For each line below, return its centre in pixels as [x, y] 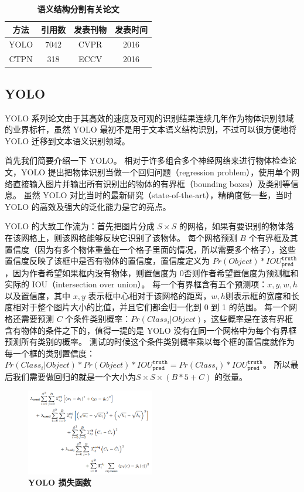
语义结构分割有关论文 [78, 9]
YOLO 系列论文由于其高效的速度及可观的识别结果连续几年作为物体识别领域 [149, 118]
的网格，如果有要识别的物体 [232, 226]
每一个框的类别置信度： [50, 353]
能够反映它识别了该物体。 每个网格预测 [162, 237]
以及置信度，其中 [37, 295]
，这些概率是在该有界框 [248, 318]
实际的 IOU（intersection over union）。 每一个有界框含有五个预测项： [136, 284]
